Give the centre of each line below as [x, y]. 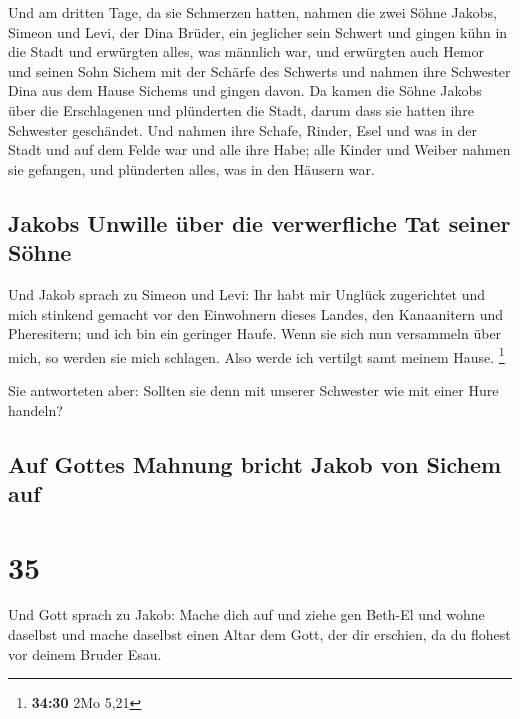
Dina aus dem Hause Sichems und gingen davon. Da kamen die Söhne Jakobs [245, 90]
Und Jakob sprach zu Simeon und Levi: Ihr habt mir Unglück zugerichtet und [247, 293]
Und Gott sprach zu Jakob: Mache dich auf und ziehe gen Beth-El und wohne [246, 614]
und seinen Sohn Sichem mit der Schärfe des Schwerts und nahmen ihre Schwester [259, 70]
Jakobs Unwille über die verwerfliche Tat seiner [259, 222]
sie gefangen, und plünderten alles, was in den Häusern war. [191, 168]
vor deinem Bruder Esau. [85, 653]
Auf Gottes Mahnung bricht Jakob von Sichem [255, 463]
